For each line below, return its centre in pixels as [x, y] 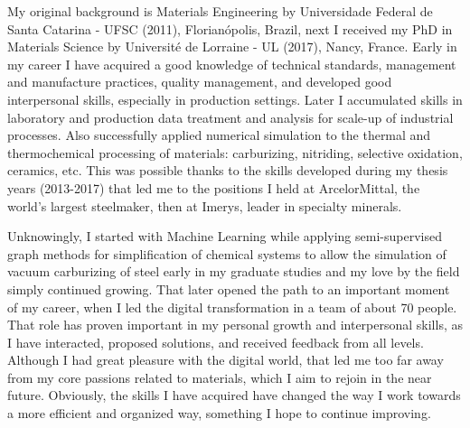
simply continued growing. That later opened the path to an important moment [229, 288]
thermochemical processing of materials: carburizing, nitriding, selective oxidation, [235, 152]
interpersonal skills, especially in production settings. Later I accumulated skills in [235, 99]
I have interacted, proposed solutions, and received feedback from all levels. [216, 342]
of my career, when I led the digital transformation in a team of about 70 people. [232, 307]
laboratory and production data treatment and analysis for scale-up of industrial [230, 117]
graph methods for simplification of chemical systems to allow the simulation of [227, 253]
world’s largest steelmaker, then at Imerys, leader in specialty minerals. [205, 205]
